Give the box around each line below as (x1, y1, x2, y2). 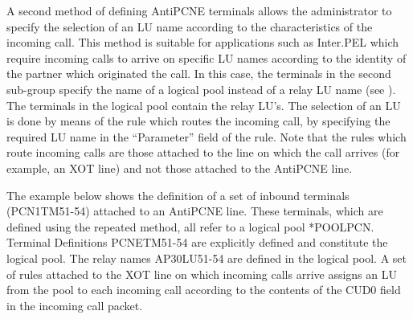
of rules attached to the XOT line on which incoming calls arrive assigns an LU (6, 265, 397, 282)
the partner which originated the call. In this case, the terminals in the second (6, 65, 391, 82)
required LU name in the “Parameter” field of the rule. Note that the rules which (6, 128, 407, 145)
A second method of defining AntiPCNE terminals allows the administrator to (6, 2, 392, 18)
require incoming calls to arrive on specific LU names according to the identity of (6, 49, 407, 66)
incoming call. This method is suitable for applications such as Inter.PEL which (6, 34, 399, 51)
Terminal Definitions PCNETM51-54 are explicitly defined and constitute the (6, 234, 388, 251)
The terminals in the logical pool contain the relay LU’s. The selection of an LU (6, 96, 401, 113)
